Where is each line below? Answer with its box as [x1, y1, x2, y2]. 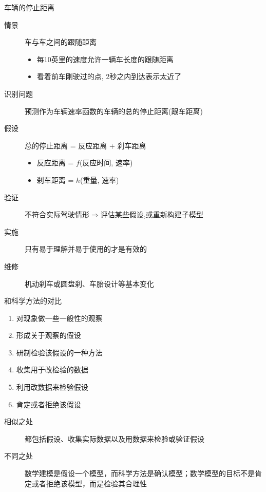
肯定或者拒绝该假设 [16, 399, 81, 409]
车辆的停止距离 [4, 2, 54, 12]
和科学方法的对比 [4, 295, 62, 306]
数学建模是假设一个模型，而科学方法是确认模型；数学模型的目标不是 [25, 468, 255, 479]
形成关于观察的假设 [16, 330, 81, 340]
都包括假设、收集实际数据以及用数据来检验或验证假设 [25, 433, 204, 444]
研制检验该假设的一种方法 [16, 347, 103, 357]
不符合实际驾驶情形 [25, 209, 89, 220]
